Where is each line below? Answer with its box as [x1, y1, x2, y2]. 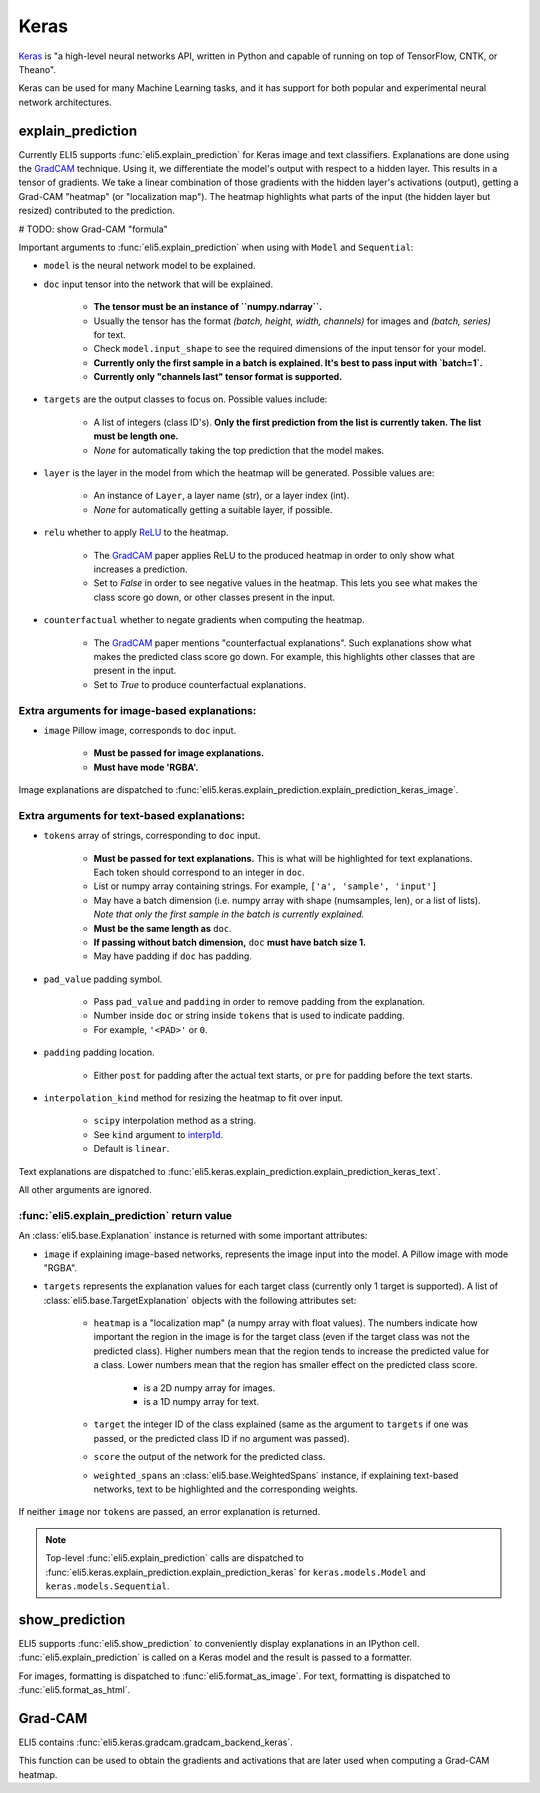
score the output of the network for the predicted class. [93, 1451, 326, 1463]
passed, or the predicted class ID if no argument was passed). [93, 1432, 350, 1444]
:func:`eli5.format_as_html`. [18, 1684, 131, 1696]
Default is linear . [93, 1143, 170, 1155]
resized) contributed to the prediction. [18, 205, 175, 217]
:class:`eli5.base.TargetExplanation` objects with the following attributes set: [43, 1294, 357, 1306]
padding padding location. [43, 1046, 155, 1059]
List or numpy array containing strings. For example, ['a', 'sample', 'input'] [93, 880, 438, 892]
